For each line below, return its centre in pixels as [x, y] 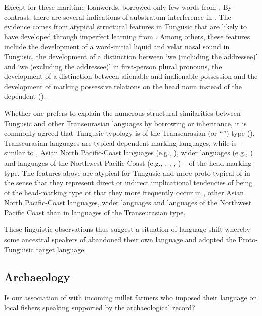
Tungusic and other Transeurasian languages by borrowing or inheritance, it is [125, 123]
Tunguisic [19, 249]
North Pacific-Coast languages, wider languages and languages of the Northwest [128, 202]
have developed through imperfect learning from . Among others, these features [127, 36]
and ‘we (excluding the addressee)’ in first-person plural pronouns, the [113, 66]
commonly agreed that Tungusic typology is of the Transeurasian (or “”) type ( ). [129, 133]
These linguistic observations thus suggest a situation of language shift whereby [127, 229]
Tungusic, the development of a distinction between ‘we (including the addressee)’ [131, 56]
